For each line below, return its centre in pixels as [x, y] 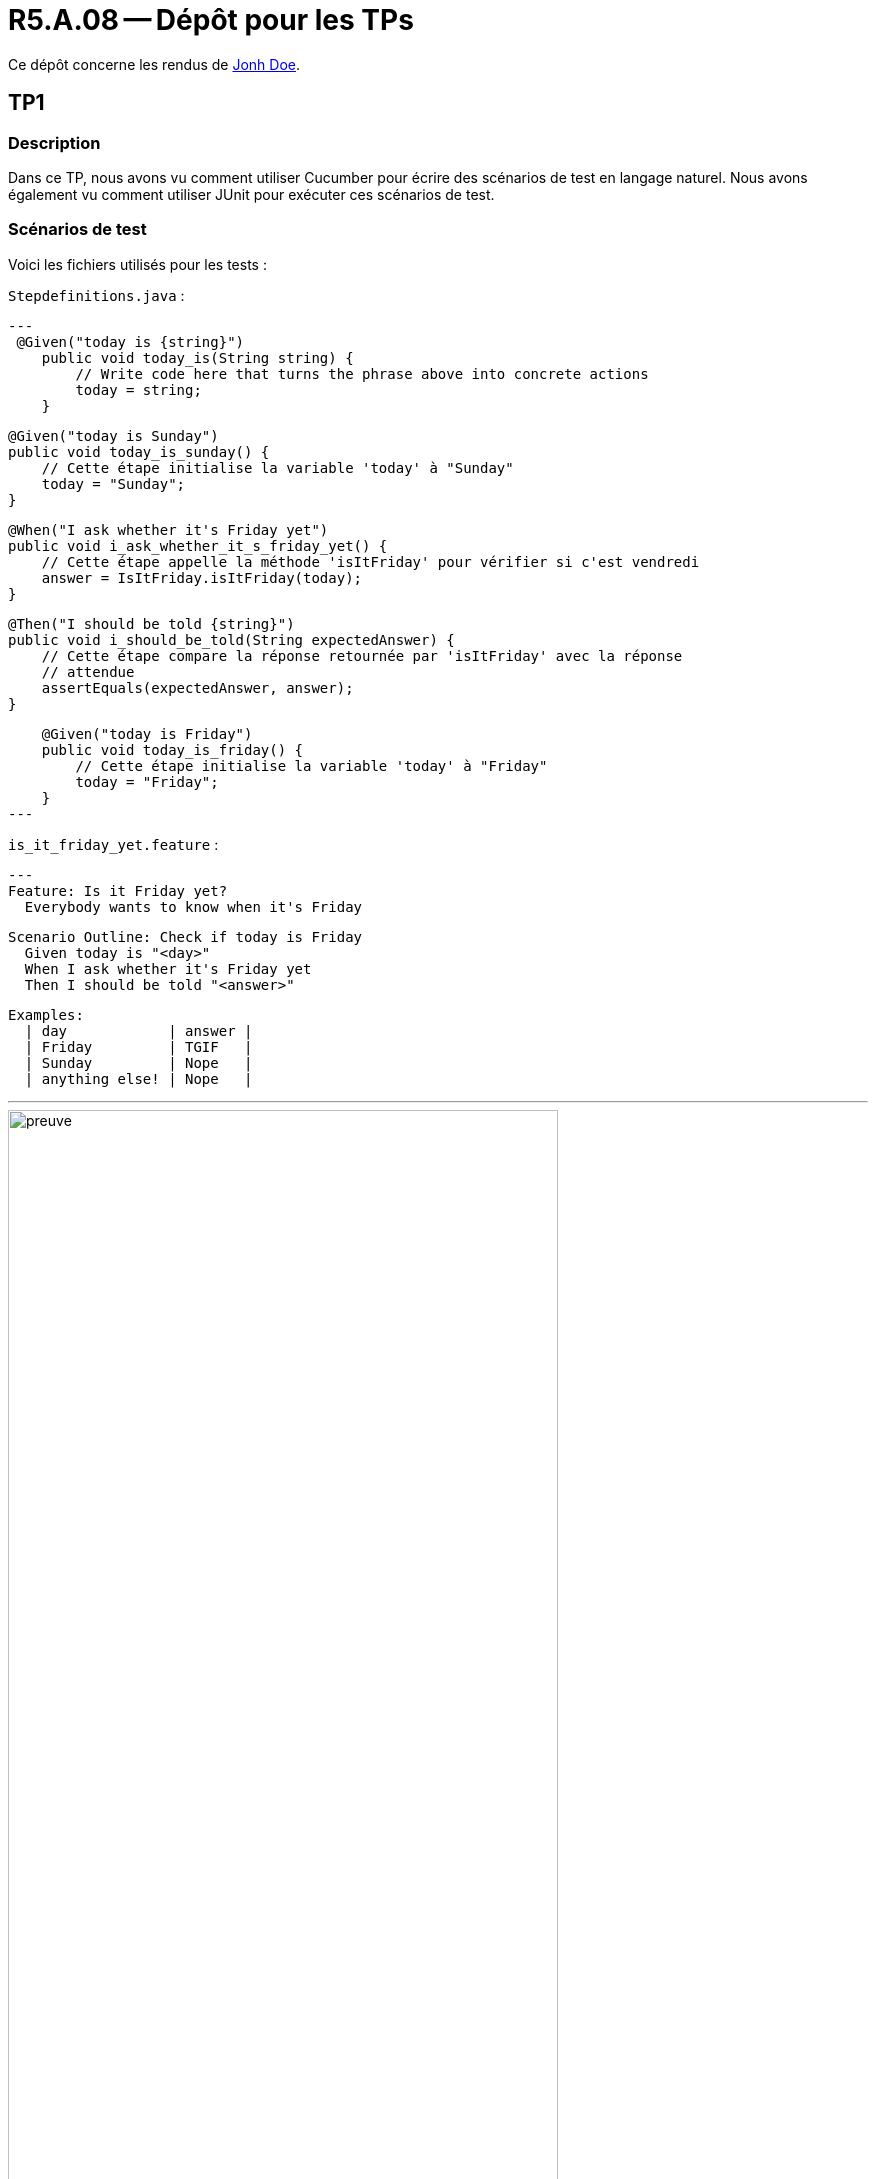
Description [54, 142]
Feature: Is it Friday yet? [118, 890]
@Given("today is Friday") [147, 733]
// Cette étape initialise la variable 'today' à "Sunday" [277, 467]
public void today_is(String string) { [197, 357]
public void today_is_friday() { [172, 749]
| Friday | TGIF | [138, 1046]
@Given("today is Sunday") [113, 435]
